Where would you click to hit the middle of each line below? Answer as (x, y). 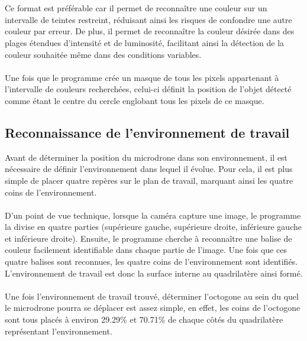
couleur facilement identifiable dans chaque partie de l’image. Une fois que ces (146, 250)
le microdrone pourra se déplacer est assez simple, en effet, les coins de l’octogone (153, 308)
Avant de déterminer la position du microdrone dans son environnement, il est (146, 157)
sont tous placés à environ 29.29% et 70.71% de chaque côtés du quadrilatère (144, 319)
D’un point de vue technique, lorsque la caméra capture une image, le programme (153, 215)
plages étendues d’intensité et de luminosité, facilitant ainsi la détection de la (145, 42)
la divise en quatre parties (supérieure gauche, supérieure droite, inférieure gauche (153, 227)
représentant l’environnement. (59, 331)
